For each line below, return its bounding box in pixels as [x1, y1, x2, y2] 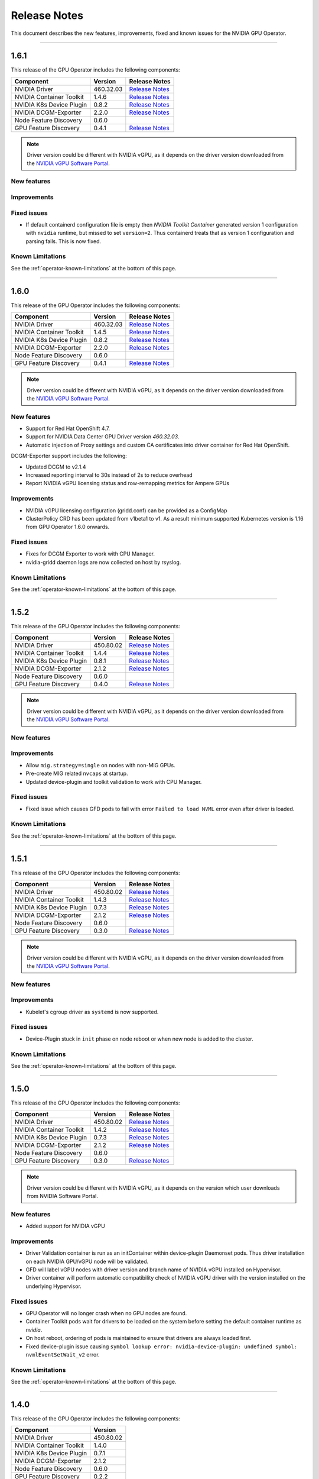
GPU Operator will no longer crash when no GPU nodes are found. [25, 1309, 187, 1316]
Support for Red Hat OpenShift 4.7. [25, 425, 110, 432]
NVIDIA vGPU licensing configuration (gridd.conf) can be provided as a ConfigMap [25, 506, 227, 514]
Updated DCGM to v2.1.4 [25, 463, 86, 470]
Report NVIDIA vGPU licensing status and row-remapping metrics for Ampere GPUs [25, 480, 230, 487]
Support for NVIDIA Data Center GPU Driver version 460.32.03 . [25, 433, 180, 440]
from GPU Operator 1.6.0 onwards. [25, 524, 110, 531]
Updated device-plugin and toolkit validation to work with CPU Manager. [25, 778, 202, 785]
